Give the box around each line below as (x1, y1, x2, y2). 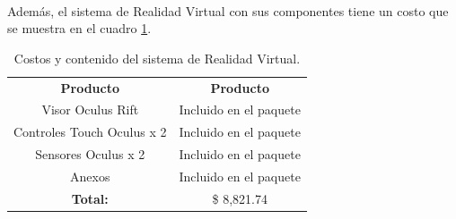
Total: (71, 189, 109, 207)
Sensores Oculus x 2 (35, 145, 145, 164)
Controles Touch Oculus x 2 (13, 122, 167, 141)
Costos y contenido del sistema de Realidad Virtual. (13, 48, 301, 67)
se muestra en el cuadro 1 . (7, 19, 152, 38)
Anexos (70, 167, 110, 185)
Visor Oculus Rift (41, 100, 139, 119)
